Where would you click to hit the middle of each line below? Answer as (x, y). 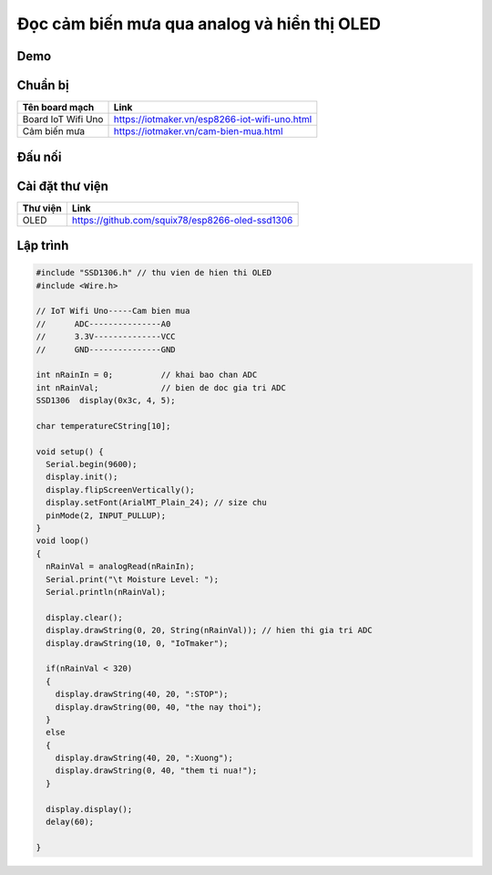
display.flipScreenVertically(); (120, 490)
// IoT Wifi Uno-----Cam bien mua (113, 311)
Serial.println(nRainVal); (106, 592)
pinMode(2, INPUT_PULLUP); (106, 515)
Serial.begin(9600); (92, 464)
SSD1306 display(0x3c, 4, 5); (106, 401)
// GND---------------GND (106, 349)
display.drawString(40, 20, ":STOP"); (142, 694)
